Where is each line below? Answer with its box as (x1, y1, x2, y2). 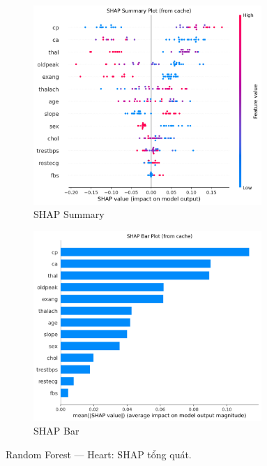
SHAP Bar (33, 423, 79, 438)
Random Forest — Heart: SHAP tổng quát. (6, 446, 192, 461)
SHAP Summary (33, 207, 105, 221)
